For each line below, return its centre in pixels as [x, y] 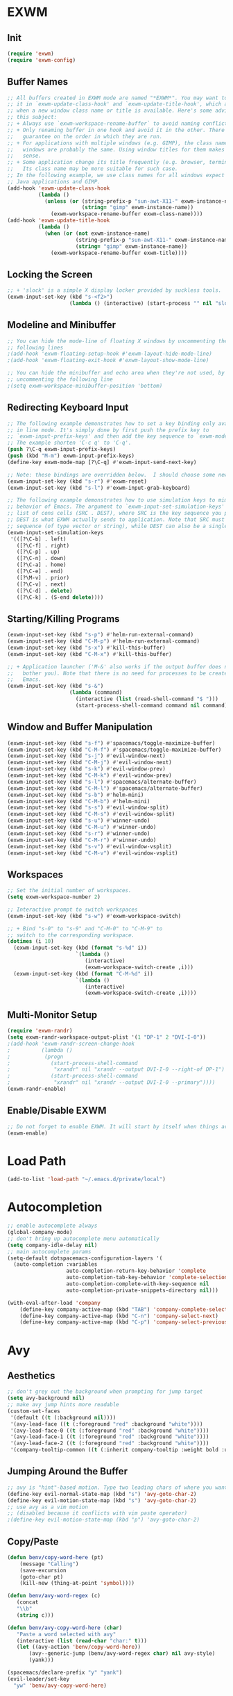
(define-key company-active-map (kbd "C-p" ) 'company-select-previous [124, 1322]
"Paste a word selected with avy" [66, 1634]
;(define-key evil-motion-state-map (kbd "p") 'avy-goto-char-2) [103, 1520]
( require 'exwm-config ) [42, 60]
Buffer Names [38, 82]
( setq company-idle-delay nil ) [52, 1245]
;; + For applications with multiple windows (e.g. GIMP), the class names [119, 143]
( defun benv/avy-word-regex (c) [54, 1596]
